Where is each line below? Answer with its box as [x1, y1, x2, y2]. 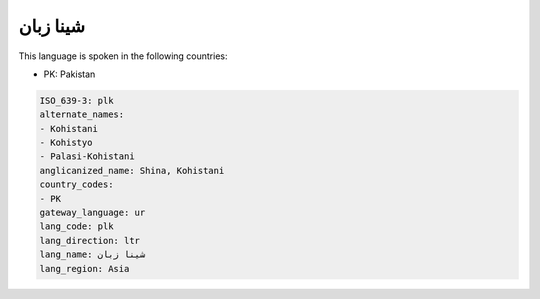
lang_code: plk [39, 221, 114, 232]
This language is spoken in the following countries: [18, 50, 228, 62]
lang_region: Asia [39, 263, 130, 274]
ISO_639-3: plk [39, 95, 114, 106]
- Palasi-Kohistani [39, 151, 135, 162]
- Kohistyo [39, 137, 93, 149]
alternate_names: [39, 109, 125, 120]
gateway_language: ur [39, 207, 146, 219]
